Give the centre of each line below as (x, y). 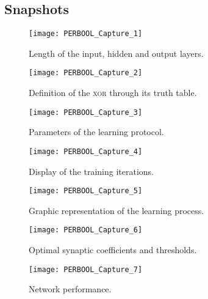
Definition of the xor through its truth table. (113, 93)
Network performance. (70, 289)
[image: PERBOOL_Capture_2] (86, 73)
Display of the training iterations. (91, 171)
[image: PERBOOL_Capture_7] (86, 269)
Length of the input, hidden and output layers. (116, 53)
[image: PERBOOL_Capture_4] (86, 151)
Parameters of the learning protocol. (96, 132)
